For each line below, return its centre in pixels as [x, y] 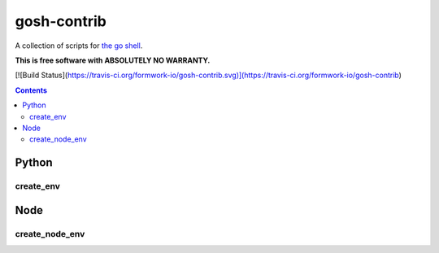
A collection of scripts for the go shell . [79, 46]
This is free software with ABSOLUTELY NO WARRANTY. [113, 60]
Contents [31, 90]
